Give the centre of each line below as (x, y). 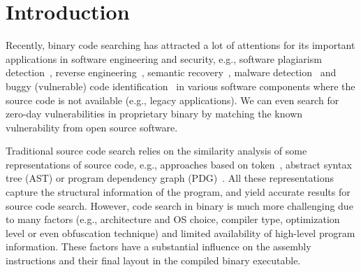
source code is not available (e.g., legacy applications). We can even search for (172, 100)
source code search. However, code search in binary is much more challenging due (179, 205)
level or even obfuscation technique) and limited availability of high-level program (180, 232)
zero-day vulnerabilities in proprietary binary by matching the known (154, 114)
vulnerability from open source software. (92, 127)
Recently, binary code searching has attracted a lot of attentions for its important (180, 45)
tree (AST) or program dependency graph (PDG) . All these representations (170, 178)
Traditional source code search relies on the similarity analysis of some (156, 151)
